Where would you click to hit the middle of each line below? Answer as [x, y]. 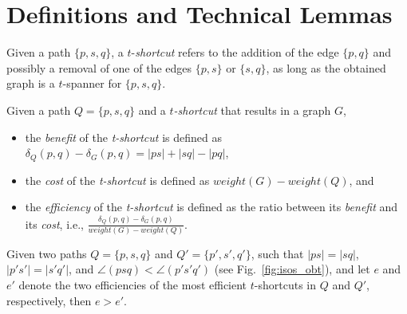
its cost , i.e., [54, 224]
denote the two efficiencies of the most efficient [133, 284]
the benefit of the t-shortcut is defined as [123, 137]
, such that [277, 253]
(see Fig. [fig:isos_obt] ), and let [292, 269]
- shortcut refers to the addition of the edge [235, 52]
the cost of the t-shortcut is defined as [117, 180]
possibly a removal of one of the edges [99, 67]
